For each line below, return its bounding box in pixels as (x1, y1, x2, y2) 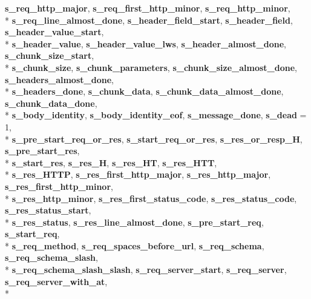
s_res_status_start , (5, 204, 91, 217)
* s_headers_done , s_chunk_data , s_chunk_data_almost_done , (5, 85, 284, 98)
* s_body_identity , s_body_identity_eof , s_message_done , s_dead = (5, 109, 307, 121)
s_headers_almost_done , (5, 73, 114, 86)
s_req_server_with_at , (5, 275, 108, 287)
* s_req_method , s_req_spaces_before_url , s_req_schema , (5, 239, 264, 252)
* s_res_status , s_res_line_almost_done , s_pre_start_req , (5, 215, 264, 228)
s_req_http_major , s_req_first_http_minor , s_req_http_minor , (5, 2, 290, 14)
